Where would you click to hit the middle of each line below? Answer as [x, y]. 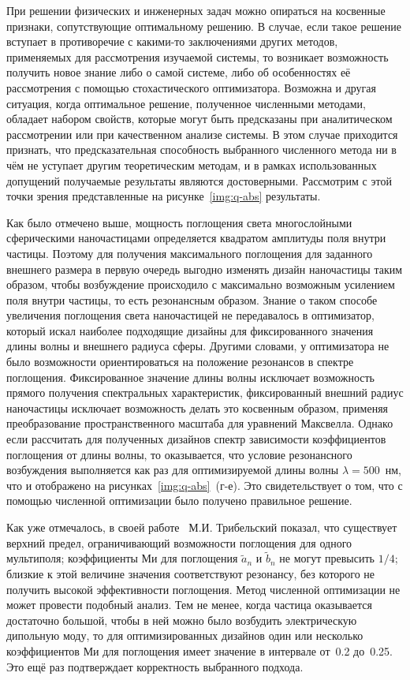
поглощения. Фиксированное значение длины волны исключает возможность [190, 377]
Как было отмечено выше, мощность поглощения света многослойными [179, 222]
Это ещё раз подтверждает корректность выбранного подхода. [155, 666]
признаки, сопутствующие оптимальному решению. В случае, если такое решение [204, 26]
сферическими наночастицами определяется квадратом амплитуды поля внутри [196, 238]
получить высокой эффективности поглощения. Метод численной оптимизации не [203, 589]
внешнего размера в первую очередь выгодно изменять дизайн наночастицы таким [205, 269]
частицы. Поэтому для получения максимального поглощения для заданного [190, 253]
